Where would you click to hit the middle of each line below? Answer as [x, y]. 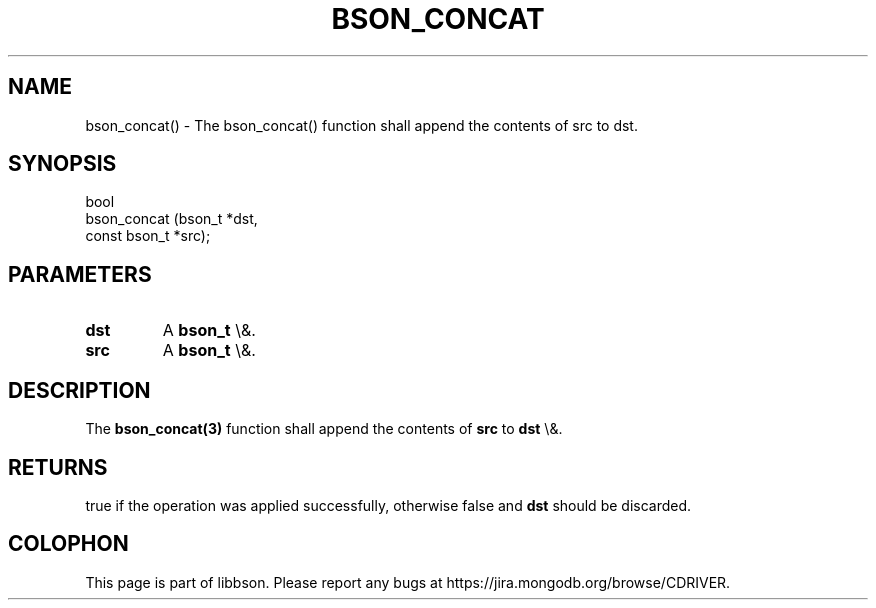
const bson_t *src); [148, 236]
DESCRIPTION [79, 390]
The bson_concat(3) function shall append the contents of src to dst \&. [324, 429]
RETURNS [58, 467]
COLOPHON [68, 544]
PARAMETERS [80, 274]
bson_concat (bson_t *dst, [171, 219]
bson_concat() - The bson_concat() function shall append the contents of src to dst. [361, 125]
